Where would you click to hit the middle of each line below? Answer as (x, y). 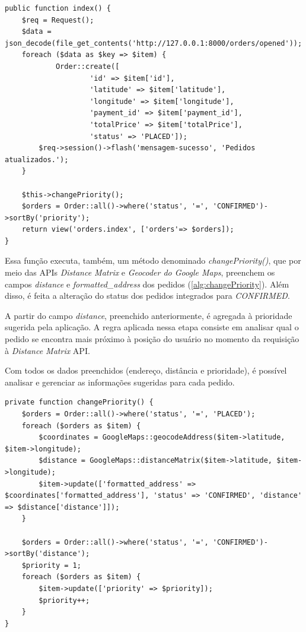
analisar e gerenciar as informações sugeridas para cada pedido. (120, 382)
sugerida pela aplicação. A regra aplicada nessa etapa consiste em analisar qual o (152, 327)
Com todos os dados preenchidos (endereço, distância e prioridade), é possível (146, 370)
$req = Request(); (58, 20)
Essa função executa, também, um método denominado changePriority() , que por (153, 260)
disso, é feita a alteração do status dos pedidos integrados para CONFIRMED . (147, 296)
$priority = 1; (51, 565)
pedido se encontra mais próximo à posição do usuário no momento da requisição (152, 339)
